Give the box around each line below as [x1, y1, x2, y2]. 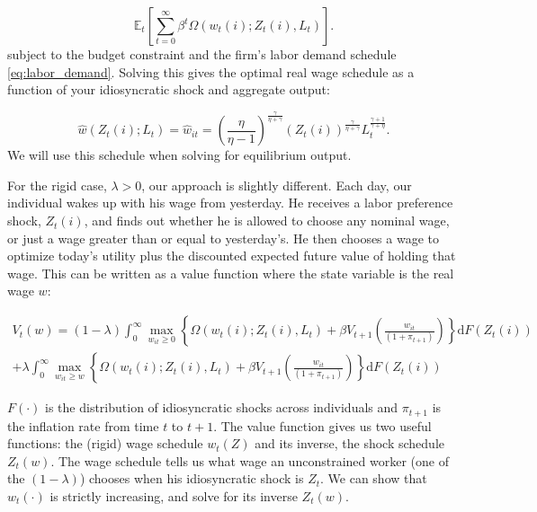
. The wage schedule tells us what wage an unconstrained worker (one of [50, 451, 449, 470]
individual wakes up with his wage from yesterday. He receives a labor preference [7, 193, 453, 212]
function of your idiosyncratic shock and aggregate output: [7, 80, 330, 99]
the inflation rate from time [7, 416, 159, 435]
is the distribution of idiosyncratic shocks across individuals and [45, 398, 398, 417]
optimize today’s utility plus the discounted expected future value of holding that [7, 246, 456, 265]
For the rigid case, [7, 175, 107, 194]
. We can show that [320, 469, 427, 488]
